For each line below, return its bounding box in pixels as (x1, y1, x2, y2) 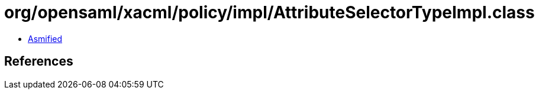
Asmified (28, 33, 63, 44)
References (4, 54, 73, 69)
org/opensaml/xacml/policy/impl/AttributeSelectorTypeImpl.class (4, 2, 535, 22)
